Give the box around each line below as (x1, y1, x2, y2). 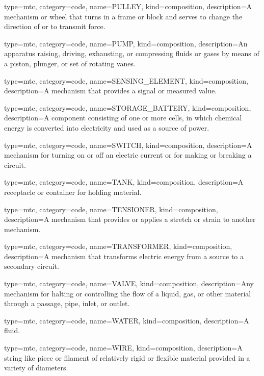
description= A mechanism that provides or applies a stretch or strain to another (4, 214, 256, 224)
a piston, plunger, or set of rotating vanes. (4, 58, 136, 68)
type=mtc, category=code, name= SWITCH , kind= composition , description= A (4, 139, 252, 150)
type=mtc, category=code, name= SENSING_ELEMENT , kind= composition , (4, 75, 248, 86)
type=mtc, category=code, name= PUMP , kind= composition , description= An (4, 38, 248, 48)
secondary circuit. (4, 261, 59, 271)
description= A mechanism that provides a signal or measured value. (4, 85, 217, 96)
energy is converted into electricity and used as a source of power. (4, 122, 209, 133)
